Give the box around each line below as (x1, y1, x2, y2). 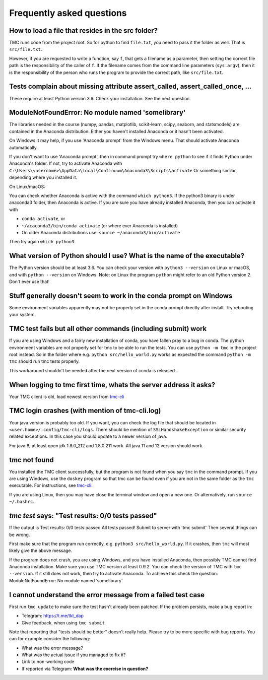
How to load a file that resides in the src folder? (9, 26, 158, 35)
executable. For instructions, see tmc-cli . (9, 482, 93, 488)
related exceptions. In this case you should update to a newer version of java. (9, 433, 167, 439)
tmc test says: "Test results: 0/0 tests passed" (9, 512, 157, 520)
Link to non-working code (21, 659, 74, 665)
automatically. (9, 144, 38, 150)
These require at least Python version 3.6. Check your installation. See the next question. (9, 95, 191, 101)
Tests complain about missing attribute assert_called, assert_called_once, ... (9, 82, 252, 91)
